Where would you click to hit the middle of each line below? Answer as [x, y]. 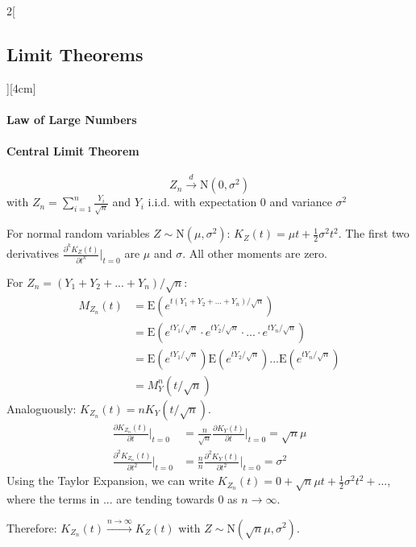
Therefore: [32, 527]
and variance [301, 202]
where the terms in [53, 498]
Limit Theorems [75, 54]
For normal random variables [78, 233]
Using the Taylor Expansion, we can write [110, 481]
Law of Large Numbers [72, 119]
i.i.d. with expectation [202, 202]
